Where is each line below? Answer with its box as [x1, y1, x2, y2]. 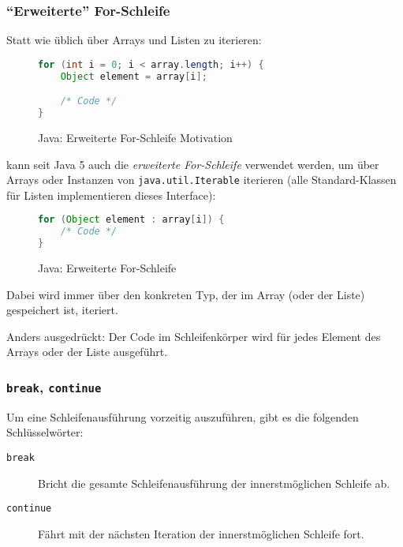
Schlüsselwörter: [6, 424, 84, 440]
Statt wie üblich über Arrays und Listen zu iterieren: [6, 32, 262, 48]
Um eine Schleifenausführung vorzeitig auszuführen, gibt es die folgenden [6, 408, 359, 425]
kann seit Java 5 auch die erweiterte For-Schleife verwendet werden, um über [6, 155, 379, 172]
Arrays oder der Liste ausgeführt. [6, 343, 168, 360]
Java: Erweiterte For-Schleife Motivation [38, 129, 233, 145]
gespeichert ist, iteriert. [6, 302, 118, 318]
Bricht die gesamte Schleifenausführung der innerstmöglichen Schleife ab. [38, 474, 390, 491]
